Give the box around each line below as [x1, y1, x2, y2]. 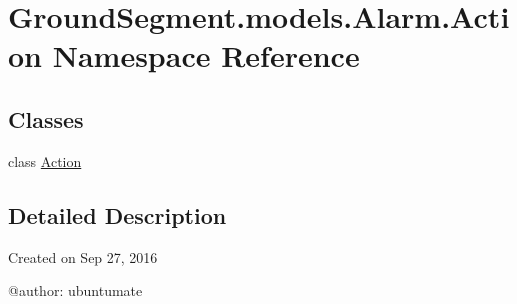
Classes [8, 103, 84, 134]
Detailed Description [8, 199, 227, 230]
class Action [8, 150, 82, 171]
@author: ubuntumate [8, 280, 143, 301]
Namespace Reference [52, 35, 360, 76]
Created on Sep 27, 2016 [8, 246, 158, 267]
